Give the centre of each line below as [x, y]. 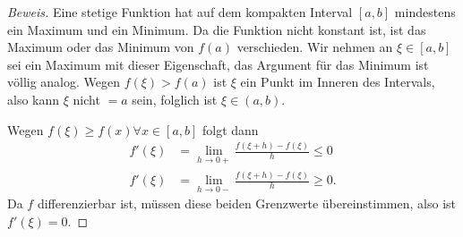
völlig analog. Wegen [64, 82]
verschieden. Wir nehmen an [315, 47]
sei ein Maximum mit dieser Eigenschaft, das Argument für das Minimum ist [218, 64]
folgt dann [231, 129]
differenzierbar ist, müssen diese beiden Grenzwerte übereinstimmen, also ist [247, 203]
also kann [34, 99]
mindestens [425, 12]
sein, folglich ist [175, 99]
